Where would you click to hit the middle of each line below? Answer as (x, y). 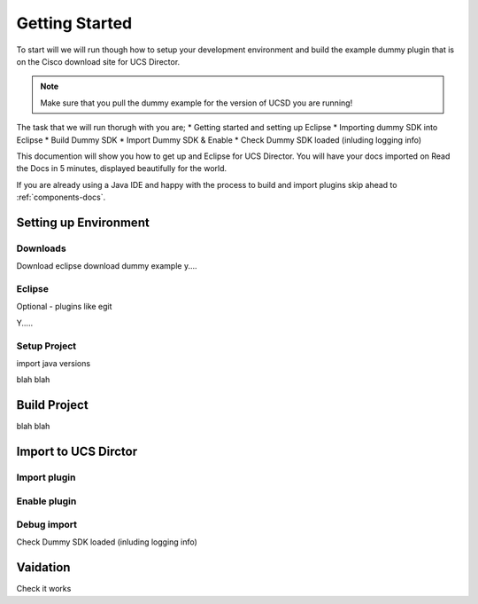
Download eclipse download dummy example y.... (107, 266)
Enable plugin (46, 501)
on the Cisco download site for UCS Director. (98, 61)
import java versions (54, 363)
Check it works (44, 589)
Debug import (46, 525)
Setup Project (46, 346)
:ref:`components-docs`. (61, 197)
